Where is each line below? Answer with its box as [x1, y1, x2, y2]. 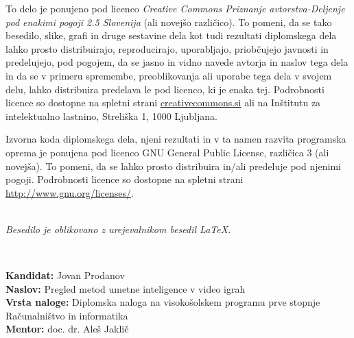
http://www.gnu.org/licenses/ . [5, 185, 134, 200]
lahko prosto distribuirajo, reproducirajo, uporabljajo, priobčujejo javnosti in [5, 41, 329, 56]
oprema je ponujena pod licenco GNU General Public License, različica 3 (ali [5, 145, 329, 159]
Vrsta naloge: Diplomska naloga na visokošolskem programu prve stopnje [5, 295, 320, 309]
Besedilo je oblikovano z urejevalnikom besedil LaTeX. [5, 221, 231, 236]
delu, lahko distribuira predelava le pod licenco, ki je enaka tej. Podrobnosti [5, 82, 324, 96]
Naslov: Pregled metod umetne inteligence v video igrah [5, 281, 246, 295]
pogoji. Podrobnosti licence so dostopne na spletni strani [5, 172, 244, 186]
